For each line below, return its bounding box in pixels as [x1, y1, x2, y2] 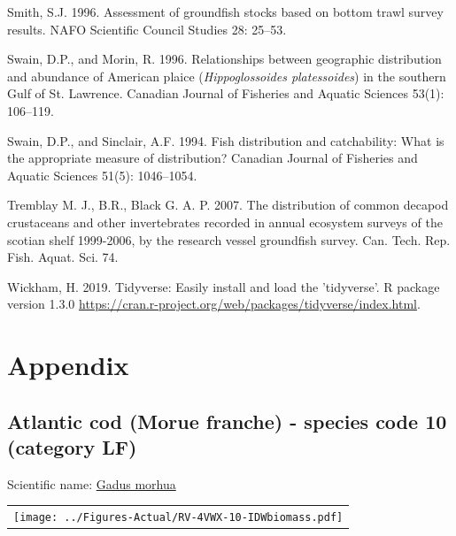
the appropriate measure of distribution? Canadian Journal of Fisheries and [7, 149, 418, 167]
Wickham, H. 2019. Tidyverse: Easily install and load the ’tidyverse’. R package [7, 277, 440, 295]
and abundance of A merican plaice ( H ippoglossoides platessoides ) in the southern [7, 66, 446, 85]
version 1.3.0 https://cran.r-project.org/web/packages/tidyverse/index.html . [7, 295, 421, 313]
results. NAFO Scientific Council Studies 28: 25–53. [7, 19, 287, 38]
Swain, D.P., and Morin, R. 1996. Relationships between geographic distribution [7, 50, 442, 68]
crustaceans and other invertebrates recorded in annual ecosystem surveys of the [7, 212, 443, 231]
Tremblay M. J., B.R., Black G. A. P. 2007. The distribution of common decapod [7, 195, 449, 214]
